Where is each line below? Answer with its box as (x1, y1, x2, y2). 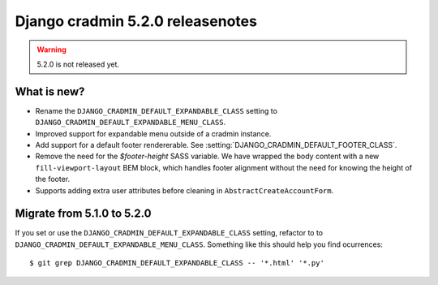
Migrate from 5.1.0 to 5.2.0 (15, 207, 152, 221)
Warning (36, 45, 67, 54)
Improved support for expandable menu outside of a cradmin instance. (35, 128, 272, 138)
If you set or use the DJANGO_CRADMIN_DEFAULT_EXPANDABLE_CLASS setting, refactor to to (15, 228, 324, 238)
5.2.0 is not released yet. (36, 59, 120, 69)
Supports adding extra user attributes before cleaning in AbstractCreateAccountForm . (35, 185, 334, 195)
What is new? (15, 84, 85, 98)
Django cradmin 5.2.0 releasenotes (15, 12, 257, 30)
